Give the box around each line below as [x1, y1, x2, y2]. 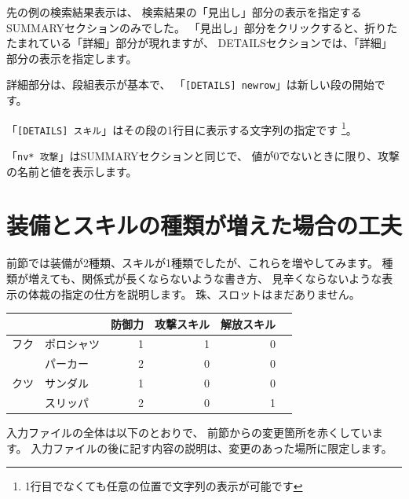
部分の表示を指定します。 [6, 50, 137, 66]
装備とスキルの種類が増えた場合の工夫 [6, 209, 403, 241]
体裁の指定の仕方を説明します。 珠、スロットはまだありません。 [27, 285, 360, 302]
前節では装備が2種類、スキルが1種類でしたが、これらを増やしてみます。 [6, 255, 378, 271]
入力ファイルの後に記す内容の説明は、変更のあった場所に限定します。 [31, 439, 393, 456]
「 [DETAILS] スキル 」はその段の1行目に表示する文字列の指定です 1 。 [6, 119, 357, 138]
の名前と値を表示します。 [6, 163, 137, 179]
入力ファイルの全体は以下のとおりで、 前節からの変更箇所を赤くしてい [6, 424, 372, 441]
